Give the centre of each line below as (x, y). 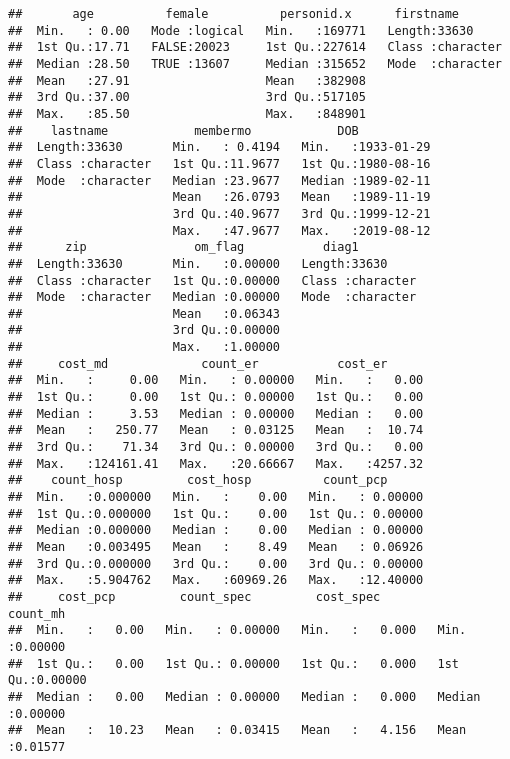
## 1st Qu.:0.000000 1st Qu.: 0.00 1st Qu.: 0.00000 (216, 513)
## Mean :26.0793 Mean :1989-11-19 (219, 197)
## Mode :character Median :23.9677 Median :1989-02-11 (219, 180)
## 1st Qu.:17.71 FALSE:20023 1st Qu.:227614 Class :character (255, 47)
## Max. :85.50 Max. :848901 (187, 113)
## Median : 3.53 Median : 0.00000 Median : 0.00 (216, 413)
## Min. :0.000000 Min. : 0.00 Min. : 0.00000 (216, 497)
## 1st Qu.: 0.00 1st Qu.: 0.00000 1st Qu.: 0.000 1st (234, 663)
